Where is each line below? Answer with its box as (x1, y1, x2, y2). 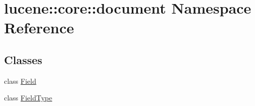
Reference (4, 17, 74, 38)
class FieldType (4, 92, 53, 103)
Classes (4, 51, 42, 67)
